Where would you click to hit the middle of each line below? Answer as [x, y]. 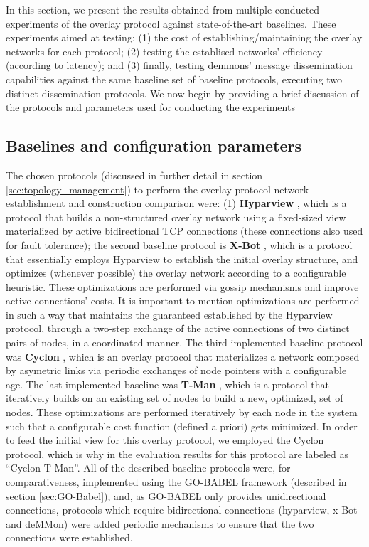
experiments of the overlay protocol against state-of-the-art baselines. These [171, 23]
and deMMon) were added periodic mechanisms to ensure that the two [160, 523]
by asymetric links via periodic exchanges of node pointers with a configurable [176, 370]
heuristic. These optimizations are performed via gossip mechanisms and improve [182, 286]
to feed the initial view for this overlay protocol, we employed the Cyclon [165, 440]
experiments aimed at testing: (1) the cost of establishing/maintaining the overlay [184, 37]
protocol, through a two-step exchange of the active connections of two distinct [178, 328]
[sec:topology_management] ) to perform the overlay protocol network [157, 189]
